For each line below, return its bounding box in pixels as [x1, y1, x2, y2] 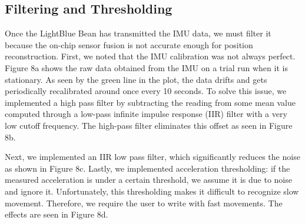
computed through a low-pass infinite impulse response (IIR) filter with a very [5, 108, 287, 120]
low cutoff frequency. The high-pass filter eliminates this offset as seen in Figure [5, 119, 293, 131]
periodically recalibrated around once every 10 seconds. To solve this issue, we [5, 85, 287, 97]
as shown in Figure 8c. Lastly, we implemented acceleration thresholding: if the [5, 162, 290, 174]
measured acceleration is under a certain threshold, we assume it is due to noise [5, 173, 292, 186]
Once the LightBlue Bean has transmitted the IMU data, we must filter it [5, 27, 271, 39]
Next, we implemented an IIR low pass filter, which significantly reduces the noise [5, 151, 300, 163]
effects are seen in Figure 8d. [5, 208, 108, 220]
